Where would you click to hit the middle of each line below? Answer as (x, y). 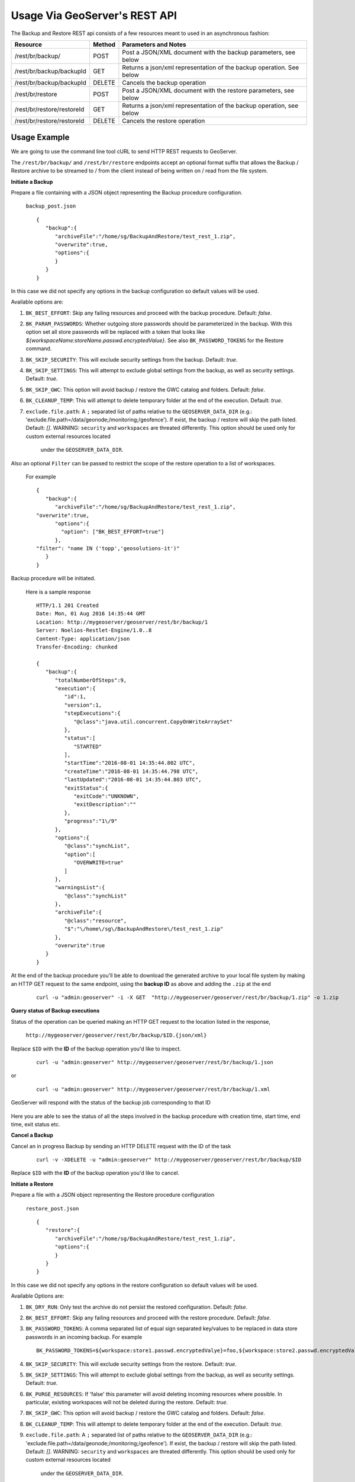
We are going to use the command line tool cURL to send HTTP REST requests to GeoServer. (124, 152)
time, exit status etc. (35, 1124)
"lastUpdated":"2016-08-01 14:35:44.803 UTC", (133, 780)
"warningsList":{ (80, 887)
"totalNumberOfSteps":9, (91, 680)
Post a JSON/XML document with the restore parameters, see (208, 90)
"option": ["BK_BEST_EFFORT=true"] (113, 532)
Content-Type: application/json (83, 638)
